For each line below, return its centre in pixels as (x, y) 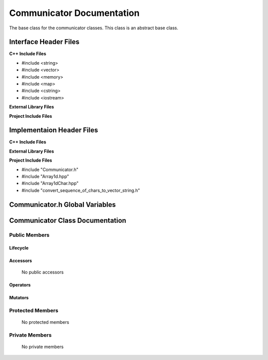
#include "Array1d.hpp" (45, 177)
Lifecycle (19, 248)
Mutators (19, 297)
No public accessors (43, 272)
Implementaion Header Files (54, 130)
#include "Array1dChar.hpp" (50, 183)
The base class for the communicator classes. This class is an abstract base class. (94, 28)
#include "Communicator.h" (50, 170)
